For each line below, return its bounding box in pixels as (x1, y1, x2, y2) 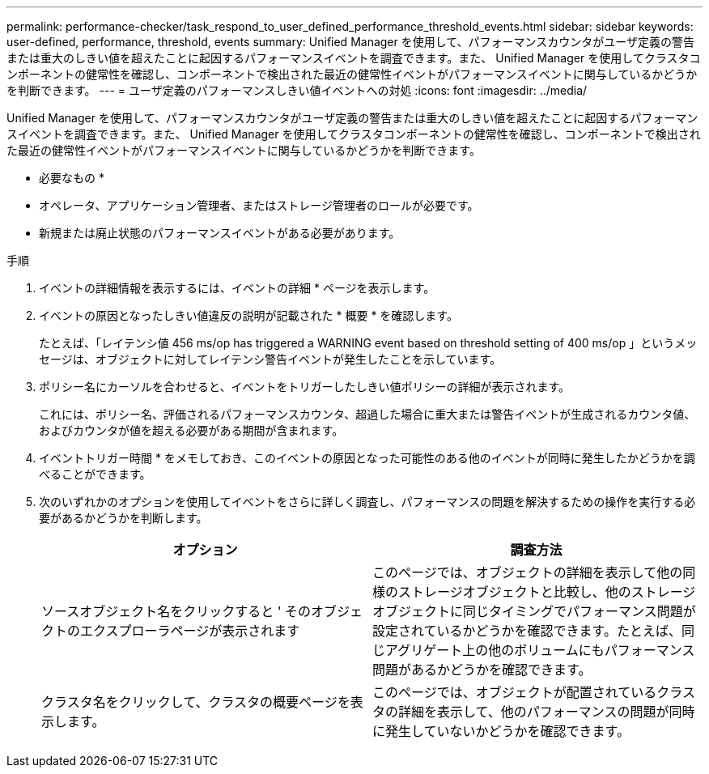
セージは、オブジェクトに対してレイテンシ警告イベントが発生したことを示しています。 (39, 352, 502, 366)
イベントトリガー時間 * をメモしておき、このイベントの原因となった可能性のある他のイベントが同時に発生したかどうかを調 (39, 451, 695, 465)
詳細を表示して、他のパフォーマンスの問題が (398, 704, 669, 720)
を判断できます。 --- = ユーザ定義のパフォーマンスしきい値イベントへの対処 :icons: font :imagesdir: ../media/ (6, 83, 588, 97)
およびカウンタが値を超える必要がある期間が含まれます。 (39, 423, 344, 437)
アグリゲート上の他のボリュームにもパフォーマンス (385, 642, 695, 658)
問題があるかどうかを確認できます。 (372, 661, 592, 678)
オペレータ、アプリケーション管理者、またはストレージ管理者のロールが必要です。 (39, 198, 479, 212)
